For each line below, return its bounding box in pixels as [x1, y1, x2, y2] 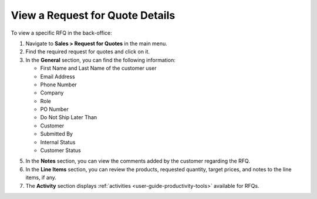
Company [40, 89, 64, 96]
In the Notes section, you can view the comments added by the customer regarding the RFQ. [25, 157, 251, 164]
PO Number [40, 106, 69, 113]
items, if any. [25, 174, 57, 181]
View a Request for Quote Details [11, 9, 176, 22]
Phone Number [40, 81, 77, 88]
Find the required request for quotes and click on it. [25, 48, 150, 55]
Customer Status [40, 147, 82, 154]
